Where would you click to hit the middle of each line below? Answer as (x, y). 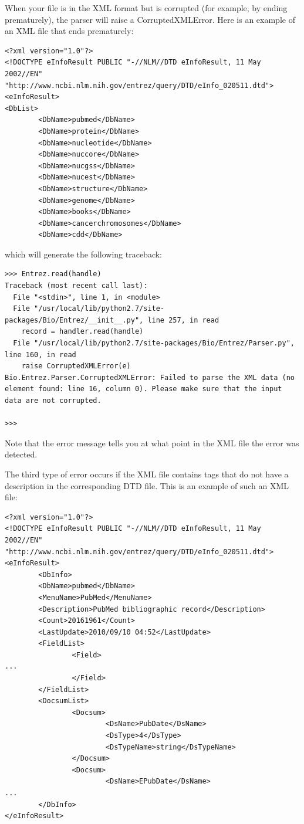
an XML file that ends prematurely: (69, 31)
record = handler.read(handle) (82, 332)
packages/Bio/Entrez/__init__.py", (74, 320)
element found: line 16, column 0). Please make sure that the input (143, 389)
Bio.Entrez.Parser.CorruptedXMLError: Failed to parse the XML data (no (150, 377)
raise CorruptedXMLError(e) (76, 366)
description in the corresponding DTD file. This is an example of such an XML (147, 485)
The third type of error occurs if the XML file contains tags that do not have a (147, 474)
